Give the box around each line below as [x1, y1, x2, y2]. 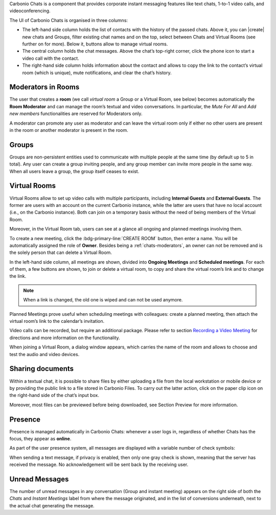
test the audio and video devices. [9, 351, 80, 357]
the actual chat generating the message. [9, 502, 95, 508]
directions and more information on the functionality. [9, 335, 120, 341]
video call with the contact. [22, 55, 79, 61]
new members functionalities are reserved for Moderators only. [9, 110, 143, 117]
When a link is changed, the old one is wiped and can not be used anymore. [23, 297, 183, 303]
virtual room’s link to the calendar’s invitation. [9, 318, 105, 324]
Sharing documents [9, 364, 74, 373]
